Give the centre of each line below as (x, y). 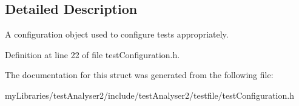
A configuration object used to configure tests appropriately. (117, 34)
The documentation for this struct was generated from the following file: (139, 75)
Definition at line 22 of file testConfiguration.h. (92, 54)
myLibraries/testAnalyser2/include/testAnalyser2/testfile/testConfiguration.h (149, 95)
